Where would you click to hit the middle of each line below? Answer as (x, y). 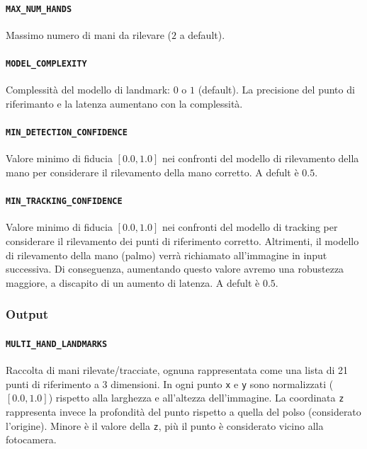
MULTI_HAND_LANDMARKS (57, 344)
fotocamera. (31, 439)
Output (27, 314)
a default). (202, 34)
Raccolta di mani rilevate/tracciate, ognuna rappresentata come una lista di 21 (177, 370)
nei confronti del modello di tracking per (250, 227)
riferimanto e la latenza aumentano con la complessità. (124, 103)
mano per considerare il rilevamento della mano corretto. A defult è (152, 172)
